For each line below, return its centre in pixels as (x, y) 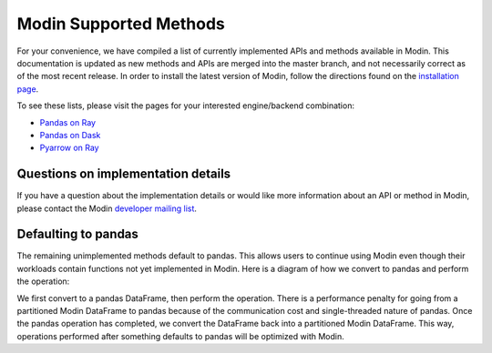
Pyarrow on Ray (69, 148)
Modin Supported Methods (121, 24)
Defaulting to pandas (77, 234)
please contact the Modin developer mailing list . (107, 208)
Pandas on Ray (67, 122)
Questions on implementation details (124, 174)
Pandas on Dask (70, 135)
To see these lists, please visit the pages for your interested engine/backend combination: (186, 106)
